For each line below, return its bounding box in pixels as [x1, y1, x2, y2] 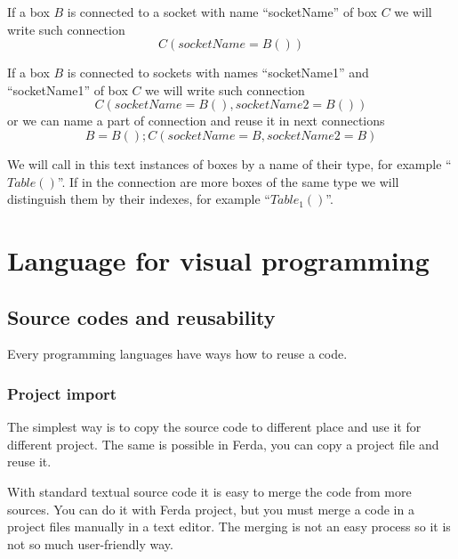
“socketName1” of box [7, 80, 128, 99]
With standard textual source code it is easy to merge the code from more [7, 482, 412, 500]
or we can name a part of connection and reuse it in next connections [7, 111, 385, 130]
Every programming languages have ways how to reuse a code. [7, 344, 348, 363]
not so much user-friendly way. [7, 534, 173, 553]
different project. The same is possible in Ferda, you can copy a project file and [7, 434, 439, 453]
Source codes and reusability [7, 303, 276, 330]
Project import [7, 382, 117, 404]
